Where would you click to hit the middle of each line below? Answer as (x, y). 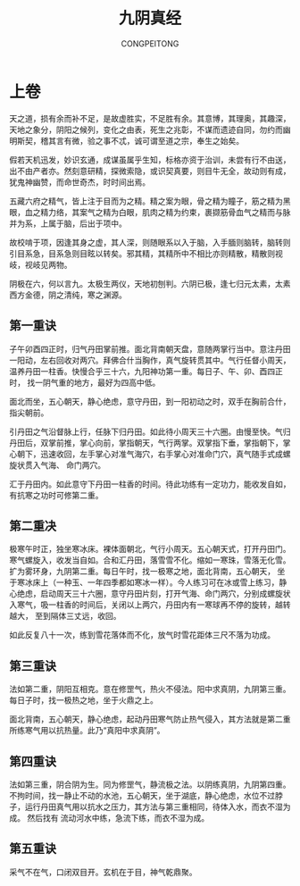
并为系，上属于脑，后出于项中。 (68, 223)
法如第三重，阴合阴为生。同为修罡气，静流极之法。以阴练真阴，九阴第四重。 (150, 784)
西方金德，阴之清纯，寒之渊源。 (68, 295)
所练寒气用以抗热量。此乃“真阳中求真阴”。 (87, 731)
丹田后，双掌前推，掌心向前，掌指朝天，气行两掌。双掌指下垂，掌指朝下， (146, 442)
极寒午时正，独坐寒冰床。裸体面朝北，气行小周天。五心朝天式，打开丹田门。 (150, 549)
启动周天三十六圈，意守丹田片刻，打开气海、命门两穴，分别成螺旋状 (165, 594)
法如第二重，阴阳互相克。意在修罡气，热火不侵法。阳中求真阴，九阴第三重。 (150, 690)
